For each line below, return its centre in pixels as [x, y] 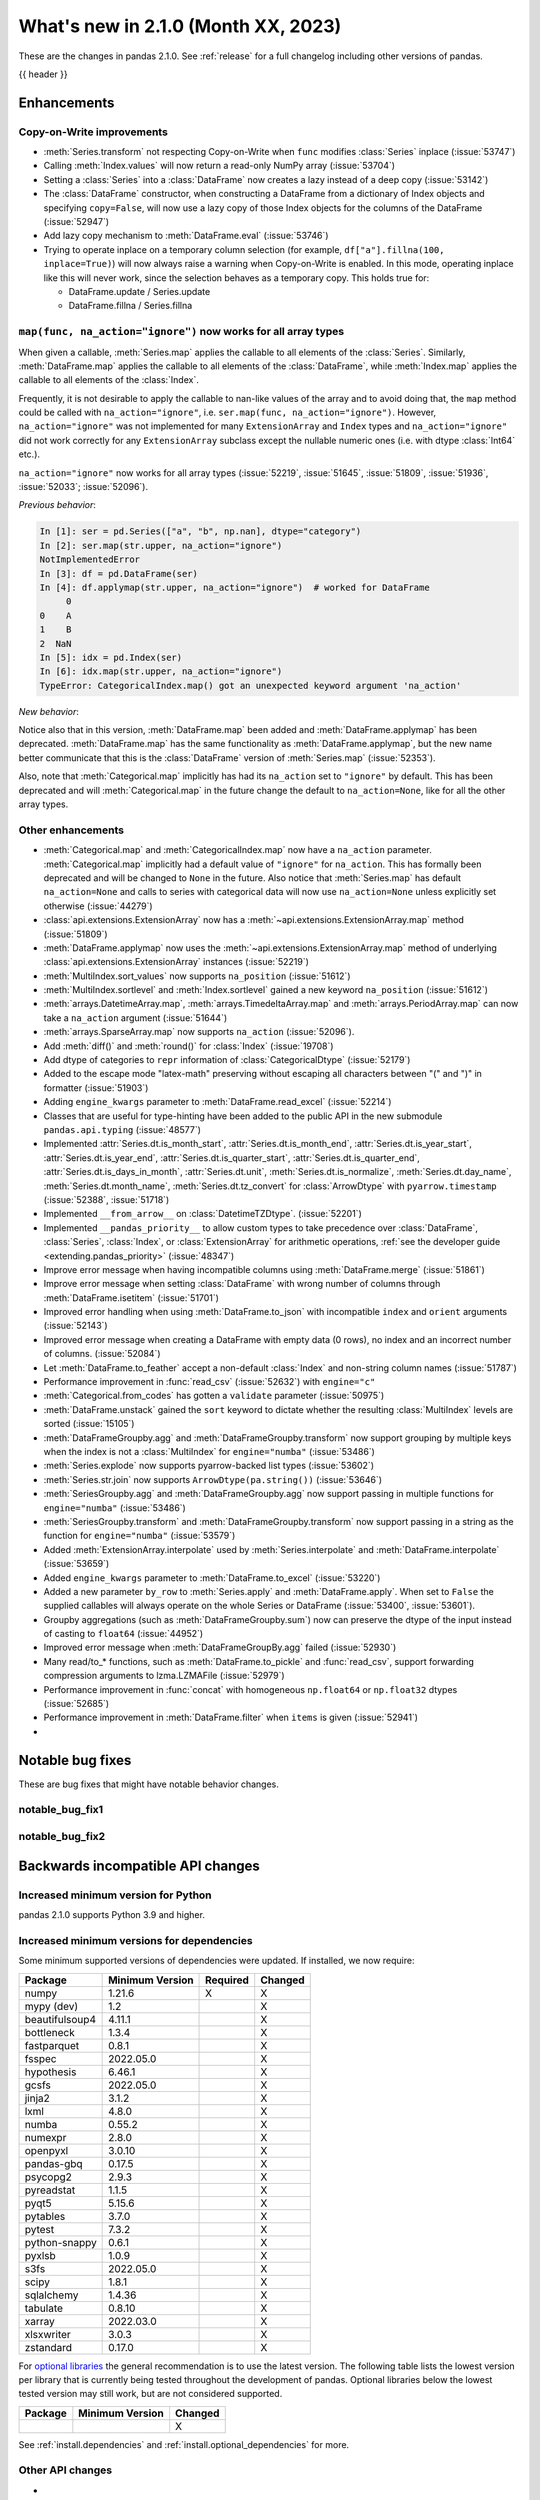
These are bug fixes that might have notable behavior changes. [148, 1784]
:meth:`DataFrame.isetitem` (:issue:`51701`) [131, 1297]
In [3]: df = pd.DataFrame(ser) [119, 573]
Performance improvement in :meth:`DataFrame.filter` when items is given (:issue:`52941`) [231, 1717]
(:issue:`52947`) [76, 222]
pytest [39, 2229]
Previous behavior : [57, 505]
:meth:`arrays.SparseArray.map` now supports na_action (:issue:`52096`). [199, 1032]
